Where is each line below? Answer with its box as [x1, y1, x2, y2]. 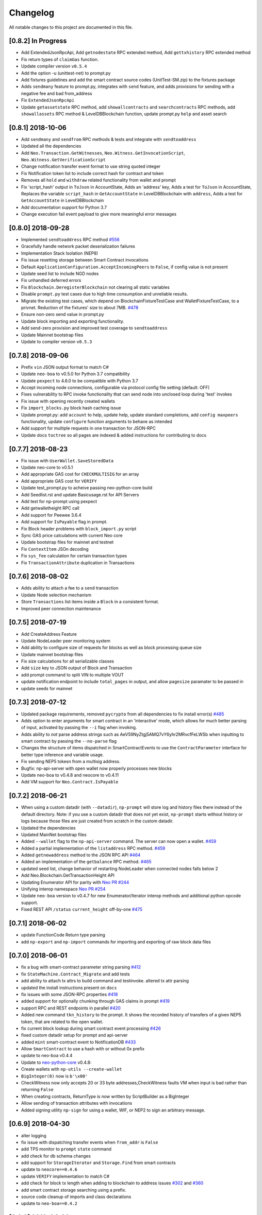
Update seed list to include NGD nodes [21, 271, 99, 277]
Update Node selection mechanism [21, 592, 92, 598]
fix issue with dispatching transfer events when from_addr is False [21, 1139, 159, 1145]
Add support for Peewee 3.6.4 [21, 512, 82, 518]
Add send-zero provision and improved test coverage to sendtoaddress [21, 325, 167, 331]
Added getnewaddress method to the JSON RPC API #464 [21, 852, 141, 858]
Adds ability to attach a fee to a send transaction [21, 585, 119, 591]
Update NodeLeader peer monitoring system [21, 638, 111, 643]
